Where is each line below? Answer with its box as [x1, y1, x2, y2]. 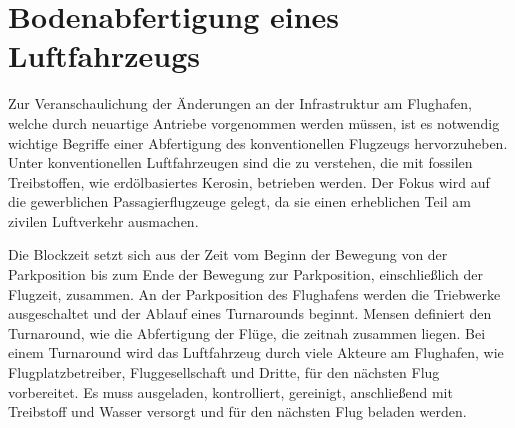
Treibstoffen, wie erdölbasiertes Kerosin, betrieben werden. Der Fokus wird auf [8, 171, 490, 192]
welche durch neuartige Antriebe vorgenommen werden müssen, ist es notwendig [8, 112, 500, 133]
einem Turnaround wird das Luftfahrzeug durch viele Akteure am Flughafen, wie [8, 342, 504, 363]
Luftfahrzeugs [8, 35, 201, 76]
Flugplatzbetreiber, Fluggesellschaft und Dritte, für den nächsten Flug [8, 362, 440, 383]
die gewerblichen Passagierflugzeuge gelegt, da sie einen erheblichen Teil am [8, 191, 471, 212]
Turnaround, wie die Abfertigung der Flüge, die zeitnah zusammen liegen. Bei [8, 322, 486, 343]
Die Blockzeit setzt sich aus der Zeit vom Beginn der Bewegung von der [8, 244, 448, 265]
